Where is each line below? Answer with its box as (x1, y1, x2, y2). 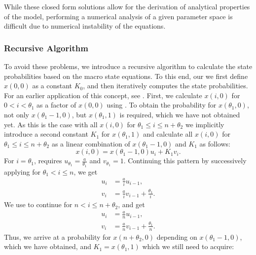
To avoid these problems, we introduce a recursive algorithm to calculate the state (4, 61, 253, 71)
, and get (118, 199, 145, 210)
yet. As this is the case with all (4, 119, 98, 129)
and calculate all (143, 129, 193, 139)
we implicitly (185, 119, 224, 129)
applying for (4, 166, 40, 177)
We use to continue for (4, 199, 73, 210)
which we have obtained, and (4, 241, 91, 252)
